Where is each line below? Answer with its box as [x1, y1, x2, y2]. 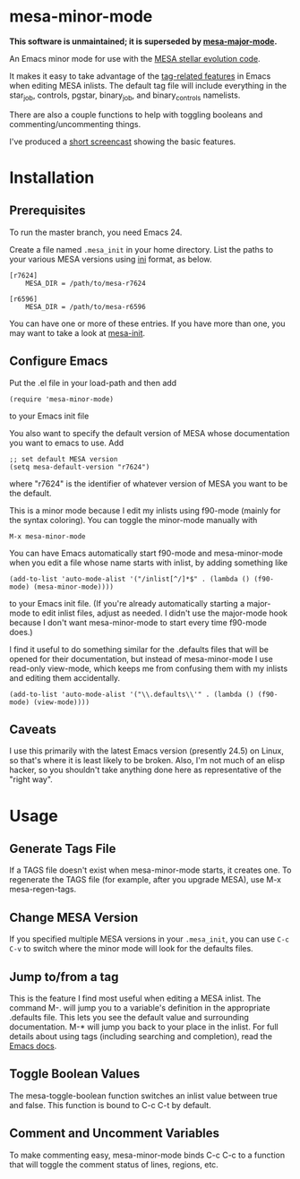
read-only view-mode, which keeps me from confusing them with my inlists [9, 663, 288, 674]
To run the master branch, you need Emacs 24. [9, 227, 183, 237]
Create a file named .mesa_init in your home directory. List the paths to [9, 244, 274, 254]
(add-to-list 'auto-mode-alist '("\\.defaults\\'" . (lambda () [9, 690, 254, 699]
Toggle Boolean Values [9, 1066, 141, 1081]
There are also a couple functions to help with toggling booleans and [9, 109, 263, 120]
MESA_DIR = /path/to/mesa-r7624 [25, 279, 146, 288]
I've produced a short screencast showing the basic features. [9, 136, 236, 147]
